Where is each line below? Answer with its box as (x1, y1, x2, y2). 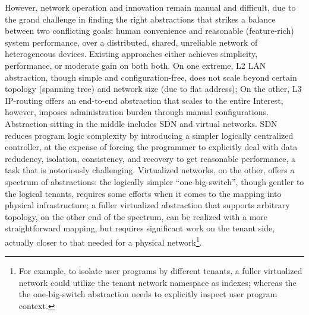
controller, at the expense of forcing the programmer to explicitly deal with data (5, 141, 298, 153)
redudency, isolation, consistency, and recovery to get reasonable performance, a (5, 152, 295, 164)
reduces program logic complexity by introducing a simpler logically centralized (5, 129, 294, 141)
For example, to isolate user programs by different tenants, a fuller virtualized (18, 265, 302, 277)
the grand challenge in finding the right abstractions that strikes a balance (5, 12, 276, 25)
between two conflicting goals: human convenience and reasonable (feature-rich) (5, 24, 294, 37)
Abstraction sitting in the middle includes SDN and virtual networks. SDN (5, 117, 278, 129)
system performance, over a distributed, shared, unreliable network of (5, 36, 258, 48)
